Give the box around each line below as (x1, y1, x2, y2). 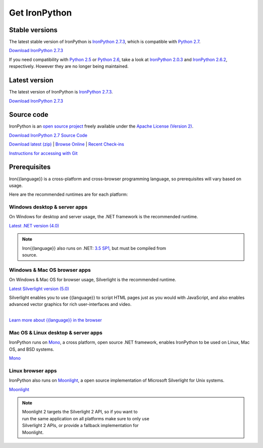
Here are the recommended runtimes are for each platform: (9, 191, 128, 197)
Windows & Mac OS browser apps (9, 266, 91, 273)
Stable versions (9, 26, 58, 34)
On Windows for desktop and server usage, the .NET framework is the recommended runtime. (9, 214, 198, 220)
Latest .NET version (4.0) (9, 223, 59, 228)
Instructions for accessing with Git (9, 150, 78, 156)
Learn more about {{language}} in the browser (9, 317, 102, 323)
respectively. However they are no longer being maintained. (9, 63, 129, 69)
